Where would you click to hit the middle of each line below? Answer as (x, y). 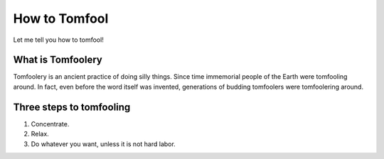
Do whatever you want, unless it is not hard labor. (103, 144)
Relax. (40, 134)
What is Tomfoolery (58, 60)
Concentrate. (50, 124)
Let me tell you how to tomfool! (59, 40)
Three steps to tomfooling (72, 107)
